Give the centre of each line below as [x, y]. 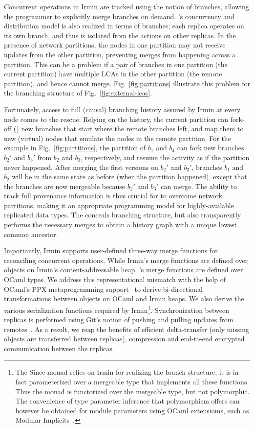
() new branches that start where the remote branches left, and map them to [128, 129]
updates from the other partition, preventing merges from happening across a [120, 54]
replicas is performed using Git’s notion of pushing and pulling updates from [119, 320]
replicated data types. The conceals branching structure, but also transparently [123, 215]
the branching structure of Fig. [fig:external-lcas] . [78, 93]
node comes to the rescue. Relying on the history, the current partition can [116, 119]
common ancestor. [31, 234]
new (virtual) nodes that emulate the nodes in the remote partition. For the [117, 138]
